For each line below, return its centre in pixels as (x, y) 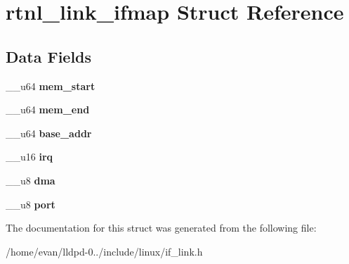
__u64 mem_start (51, 86)
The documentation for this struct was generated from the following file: (161, 228)
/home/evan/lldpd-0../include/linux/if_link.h (104, 251)
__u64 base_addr (49, 133)
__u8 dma (31, 180)
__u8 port (31, 204)
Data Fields (49, 56)
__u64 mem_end (48, 109)
